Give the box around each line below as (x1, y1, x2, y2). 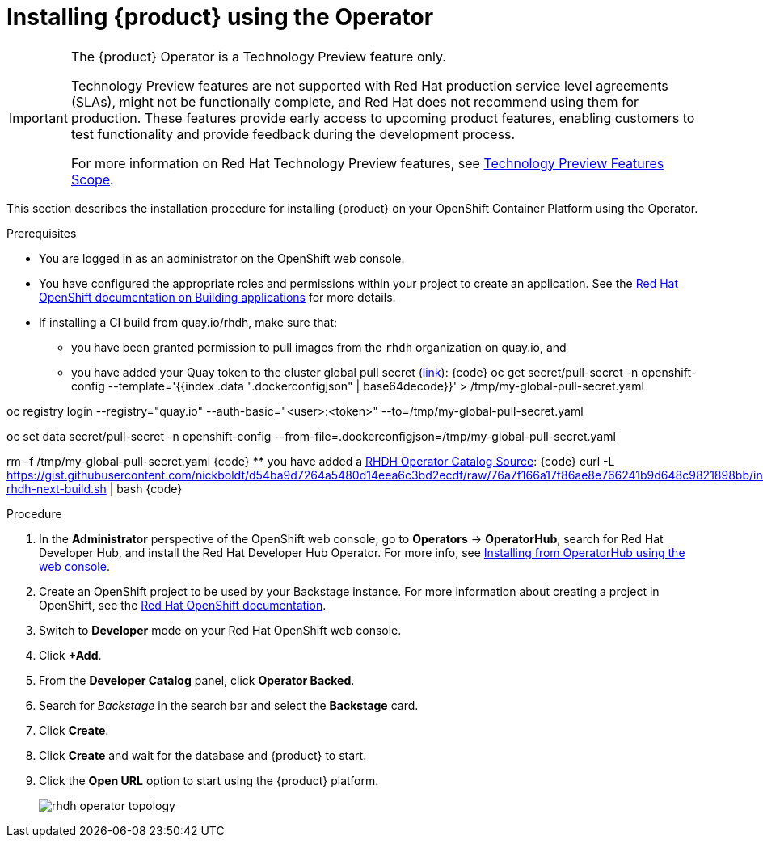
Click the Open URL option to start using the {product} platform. (39, 773, 379, 787)
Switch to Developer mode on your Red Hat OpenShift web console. (39, 622, 402, 637)
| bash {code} (109, 481, 183, 496)
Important (9, 109, 68, 126)
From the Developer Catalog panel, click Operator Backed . (39, 673, 355, 687)
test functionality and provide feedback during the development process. (70, 125, 516, 142)
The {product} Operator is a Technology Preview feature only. (70, 48, 446, 65)
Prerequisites (6, 226, 77, 240)
